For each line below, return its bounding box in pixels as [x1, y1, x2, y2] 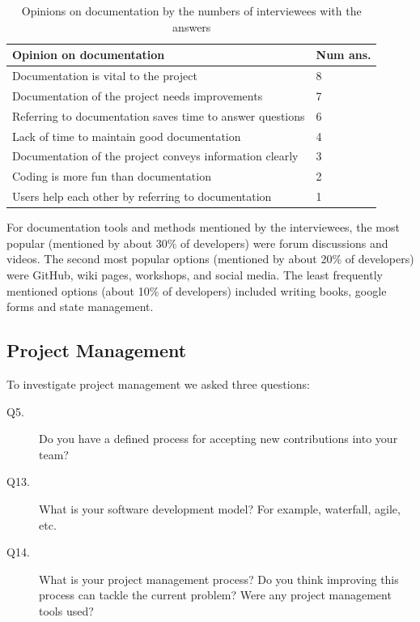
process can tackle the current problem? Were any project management [39, 586, 392, 603]
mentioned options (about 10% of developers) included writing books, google [6, 282, 387, 299]
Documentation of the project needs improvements [12, 87, 263, 104]
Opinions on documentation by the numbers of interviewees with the [21, 2, 362, 19]
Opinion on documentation [12, 46, 165, 63]
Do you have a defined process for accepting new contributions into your [39, 430, 398, 447]
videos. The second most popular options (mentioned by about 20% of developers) [6, 250, 414, 267]
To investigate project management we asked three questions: [6, 375, 310, 392]
